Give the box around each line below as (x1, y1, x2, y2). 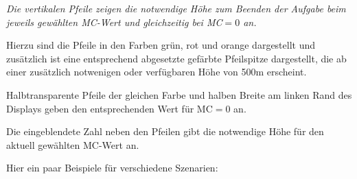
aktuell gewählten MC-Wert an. (6, 137, 139, 152)
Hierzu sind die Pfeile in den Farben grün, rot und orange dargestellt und (6, 38, 316, 52)
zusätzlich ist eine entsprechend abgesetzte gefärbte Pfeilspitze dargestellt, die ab (6, 51, 347, 65)
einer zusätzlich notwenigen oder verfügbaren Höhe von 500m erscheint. (6, 64, 307, 79)
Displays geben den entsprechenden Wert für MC (6, 101, 213, 115)
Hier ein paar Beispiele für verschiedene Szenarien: (6, 160, 218, 175)
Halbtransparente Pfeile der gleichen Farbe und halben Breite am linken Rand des (6, 87, 352, 102)
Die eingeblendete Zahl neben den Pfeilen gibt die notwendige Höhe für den (6, 124, 324, 139)
